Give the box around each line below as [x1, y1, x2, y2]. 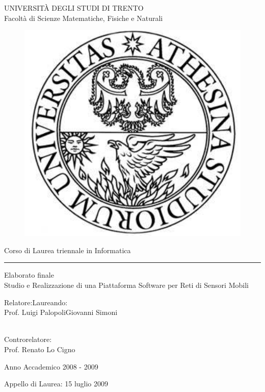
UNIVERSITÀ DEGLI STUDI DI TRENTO [4, 3, 144, 13]
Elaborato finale [4, 269, 54, 280]
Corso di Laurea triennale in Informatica [4, 244, 131, 255]
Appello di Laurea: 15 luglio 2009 [4, 378, 109, 389]
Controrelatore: [4, 334, 52, 345]
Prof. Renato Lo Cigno [4, 344, 75, 354]
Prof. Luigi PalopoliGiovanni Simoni [4, 307, 118, 317]
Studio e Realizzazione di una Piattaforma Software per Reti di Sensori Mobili [4, 279, 249, 290]
